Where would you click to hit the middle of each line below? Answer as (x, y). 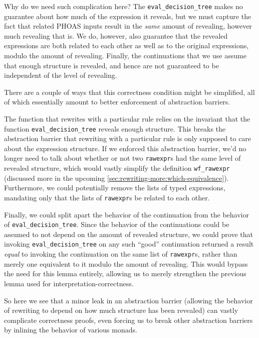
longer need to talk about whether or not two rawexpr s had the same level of (122, 158)
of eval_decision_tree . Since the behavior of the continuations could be (117, 224)
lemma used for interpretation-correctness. (69, 283)
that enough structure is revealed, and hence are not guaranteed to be (111, 65)
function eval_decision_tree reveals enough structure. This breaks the (115, 128)
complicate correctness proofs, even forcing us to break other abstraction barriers (128, 320)
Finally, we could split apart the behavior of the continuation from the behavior (126, 214)
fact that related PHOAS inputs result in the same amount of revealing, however (128, 26)
